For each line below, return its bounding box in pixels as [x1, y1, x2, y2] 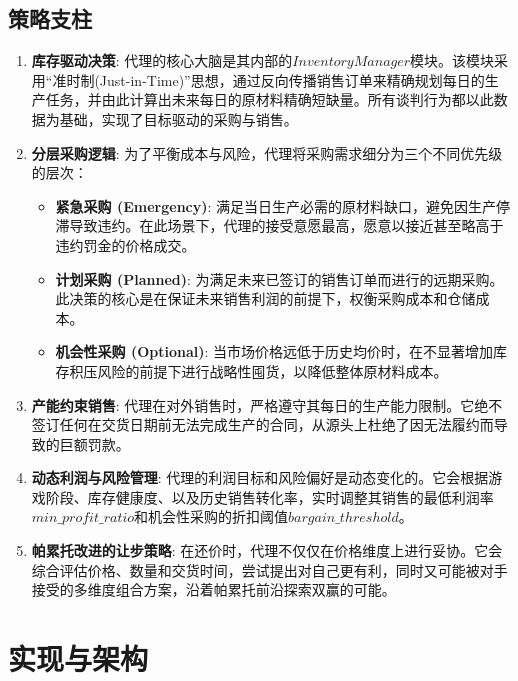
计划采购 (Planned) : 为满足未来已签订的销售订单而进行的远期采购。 [55, 268, 504, 289]
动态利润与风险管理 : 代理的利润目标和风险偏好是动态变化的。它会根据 [31, 467, 489, 488]
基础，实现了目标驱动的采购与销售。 [59, 108, 298, 129]
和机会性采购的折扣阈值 [134, 506, 289, 527]
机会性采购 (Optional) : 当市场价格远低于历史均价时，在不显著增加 [55, 341, 494, 362]
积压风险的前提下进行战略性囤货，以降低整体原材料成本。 [69, 360, 448, 381]
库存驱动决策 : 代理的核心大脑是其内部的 [31, 50, 293, 71]
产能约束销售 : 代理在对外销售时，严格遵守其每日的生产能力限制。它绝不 [31, 394, 503, 415]
